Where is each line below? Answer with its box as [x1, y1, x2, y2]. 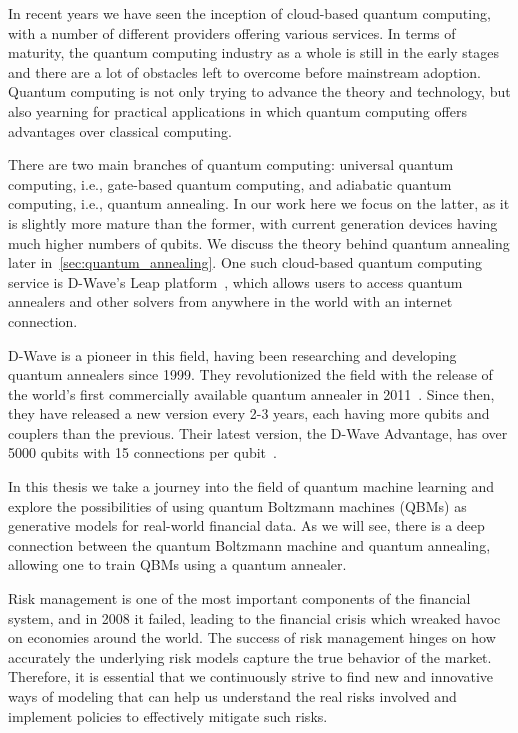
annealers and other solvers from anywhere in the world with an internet [8, 291, 453, 312]
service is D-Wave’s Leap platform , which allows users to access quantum [8, 271, 463, 292]
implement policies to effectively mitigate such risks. [8, 705, 328, 726]
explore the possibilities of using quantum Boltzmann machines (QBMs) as [8, 495, 467, 516]
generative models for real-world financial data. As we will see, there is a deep [8, 515, 485, 536]
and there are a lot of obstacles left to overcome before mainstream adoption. [8, 61, 481, 82]
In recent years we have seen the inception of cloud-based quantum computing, [8, 3, 491, 23]
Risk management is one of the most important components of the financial [8, 588, 471, 609]
